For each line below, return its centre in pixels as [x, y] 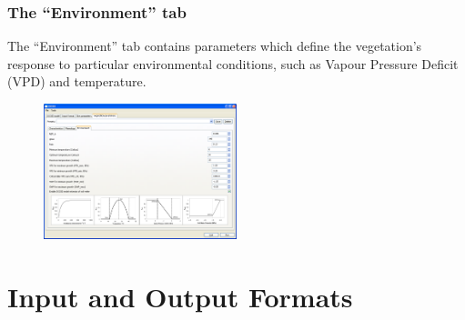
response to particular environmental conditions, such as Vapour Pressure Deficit [233, 63]
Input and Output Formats [180, 296]
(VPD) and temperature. [77, 81]
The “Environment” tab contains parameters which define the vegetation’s [215, 46]
